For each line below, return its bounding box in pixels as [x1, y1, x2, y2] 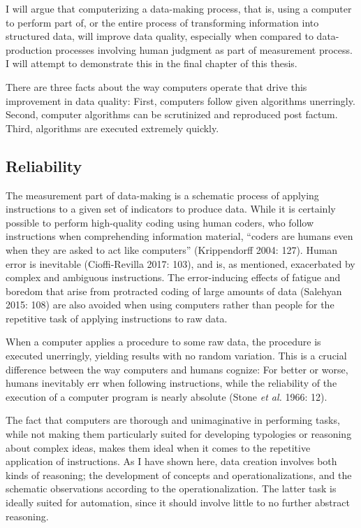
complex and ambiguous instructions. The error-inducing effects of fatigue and [6, 270, 341, 285]
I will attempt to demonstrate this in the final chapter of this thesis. [6, 56, 297, 71]
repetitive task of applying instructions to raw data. [6, 311, 228, 325]
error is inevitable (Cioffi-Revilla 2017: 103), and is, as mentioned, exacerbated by [6, 256, 355, 271]
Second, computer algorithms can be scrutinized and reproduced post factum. [6, 107, 338, 122]
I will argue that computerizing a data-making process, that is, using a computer [6, 1, 352, 15]
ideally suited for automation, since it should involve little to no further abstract [6, 495, 350, 510]
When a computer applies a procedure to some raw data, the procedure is [6, 334, 321, 349]
